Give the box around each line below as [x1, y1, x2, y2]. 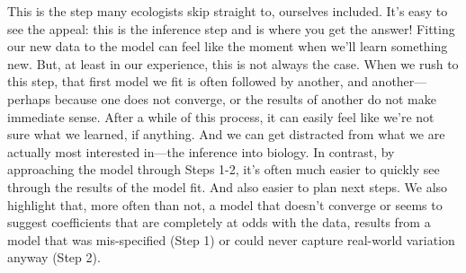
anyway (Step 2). [7, 248, 101, 267]
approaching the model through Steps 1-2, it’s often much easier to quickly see [7, 160, 440, 179]
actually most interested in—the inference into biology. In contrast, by [7, 142, 395, 161]
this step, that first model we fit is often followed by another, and [7, 72, 368, 91]
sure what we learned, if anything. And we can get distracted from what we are [7, 125, 445, 144]
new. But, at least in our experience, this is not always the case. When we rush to [7, 54, 459, 73]
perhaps [7, 89, 50, 108]
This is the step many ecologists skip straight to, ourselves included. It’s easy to [7, 2, 448, 20]
